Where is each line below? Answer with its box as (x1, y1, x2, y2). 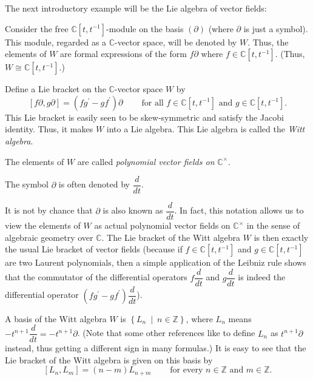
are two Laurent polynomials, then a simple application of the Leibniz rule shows (5, 256, 306, 269)
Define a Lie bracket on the (5, 83, 106, 95)
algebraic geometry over (5, 231, 93, 243)
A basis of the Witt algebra (5, 312, 107, 325)
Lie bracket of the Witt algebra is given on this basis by (5, 353, 213, 366)
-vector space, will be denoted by (115, 35, 237, 48)
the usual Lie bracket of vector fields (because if (5, 243, 183, 255)
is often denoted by (58, 178, 130, 190)
